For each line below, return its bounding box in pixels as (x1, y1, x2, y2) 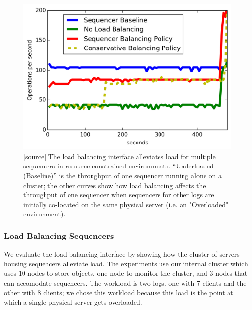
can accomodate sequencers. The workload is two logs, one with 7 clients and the (4, 278, 247, 288)
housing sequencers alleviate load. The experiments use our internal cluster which (4, 258, 248, 268)
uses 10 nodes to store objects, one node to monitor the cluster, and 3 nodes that (4, 268, 248, 278)
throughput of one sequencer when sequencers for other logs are (23, 190, 214, 200)
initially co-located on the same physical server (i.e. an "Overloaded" (23, 199, 229, 209)
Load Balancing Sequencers (4, 229, 114, 241)
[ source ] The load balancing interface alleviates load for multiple (23, 151, 216, 161)
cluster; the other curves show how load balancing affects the (23, 180, 206, 190)
